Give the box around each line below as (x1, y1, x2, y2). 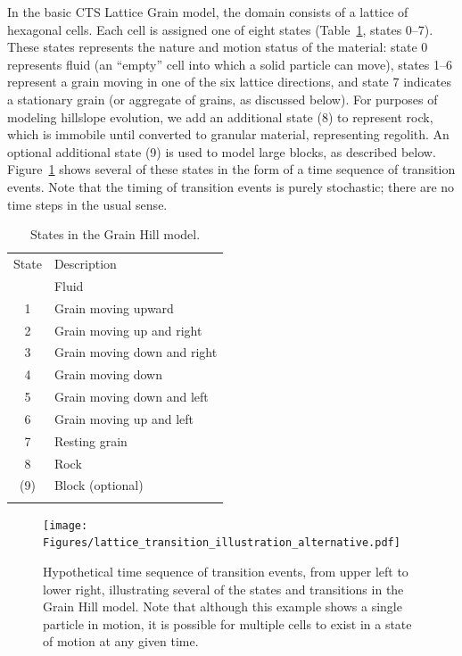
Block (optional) (54, 476, 144, 494)
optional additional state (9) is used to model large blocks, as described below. (7, 142, 436, 161)
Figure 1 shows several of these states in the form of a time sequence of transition (7, 160, 456, 179)
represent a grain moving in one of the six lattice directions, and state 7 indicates (7, 72, 451, 91)
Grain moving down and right (54, 343, 218, 361)
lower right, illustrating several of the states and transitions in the (43, 579, 404, 598)
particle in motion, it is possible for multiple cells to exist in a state (43, 614, 412, 633)
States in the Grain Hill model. (30, 225, 201, 244)
